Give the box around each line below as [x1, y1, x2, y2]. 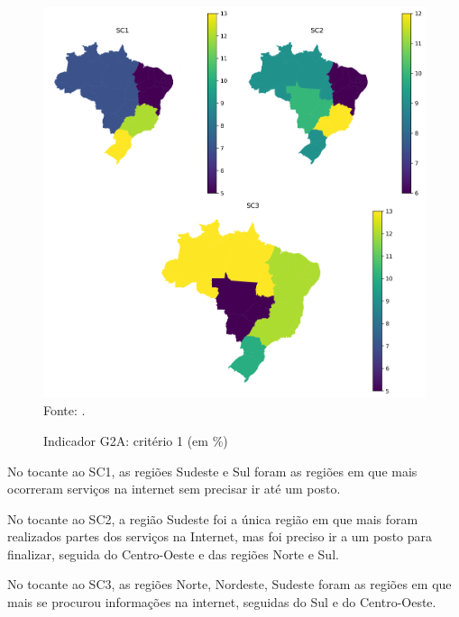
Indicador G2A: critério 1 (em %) [43, 431, 228, 449]
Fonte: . [43, 401, 86, 420]
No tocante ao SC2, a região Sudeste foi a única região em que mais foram [7, 509, 418, 528]
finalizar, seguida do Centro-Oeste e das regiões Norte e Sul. [7, 544, 339, 563]
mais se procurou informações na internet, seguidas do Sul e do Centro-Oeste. [7, 593, 436, 612]
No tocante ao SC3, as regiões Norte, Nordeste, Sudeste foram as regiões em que [7, 575, 452, 594]
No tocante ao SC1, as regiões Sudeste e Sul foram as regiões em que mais [7, 461, 418, 480]
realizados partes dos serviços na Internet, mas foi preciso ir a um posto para [7, 527, 433, 546]
